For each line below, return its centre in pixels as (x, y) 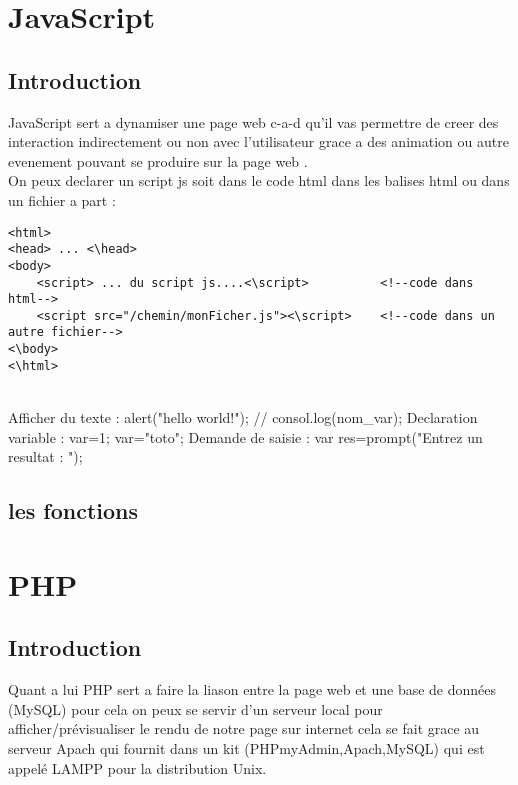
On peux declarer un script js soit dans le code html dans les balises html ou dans (259, 180)
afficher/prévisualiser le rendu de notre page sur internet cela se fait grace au (244, 728)
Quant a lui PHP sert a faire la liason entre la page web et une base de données (252, 689)
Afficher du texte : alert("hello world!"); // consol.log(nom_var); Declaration (243, 417)
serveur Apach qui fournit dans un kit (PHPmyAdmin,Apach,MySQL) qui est (246, 747)
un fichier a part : (62, 199)
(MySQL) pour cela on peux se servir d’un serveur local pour (195, 708)
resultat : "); (45, 456)
